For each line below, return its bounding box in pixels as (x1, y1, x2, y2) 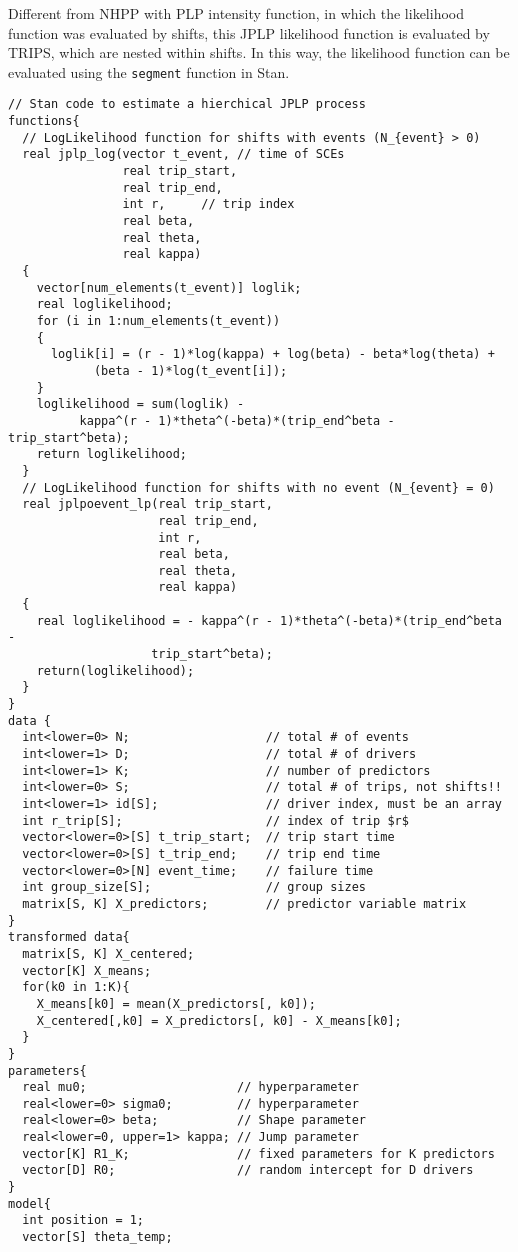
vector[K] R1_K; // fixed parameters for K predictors (22, 1146, 495, 1161)
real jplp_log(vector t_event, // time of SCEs (22, 147, 345, 162)
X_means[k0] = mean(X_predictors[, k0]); (36, 996, 316, 1011)
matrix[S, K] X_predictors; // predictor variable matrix (22, 896, 467, 911)
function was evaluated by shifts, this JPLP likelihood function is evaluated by (8, 22, 490, 43)
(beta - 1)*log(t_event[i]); (93, 363, 288, 378)
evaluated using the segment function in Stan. (8, 61, 290, 82)
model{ (8, 1196, 51, 1211)
